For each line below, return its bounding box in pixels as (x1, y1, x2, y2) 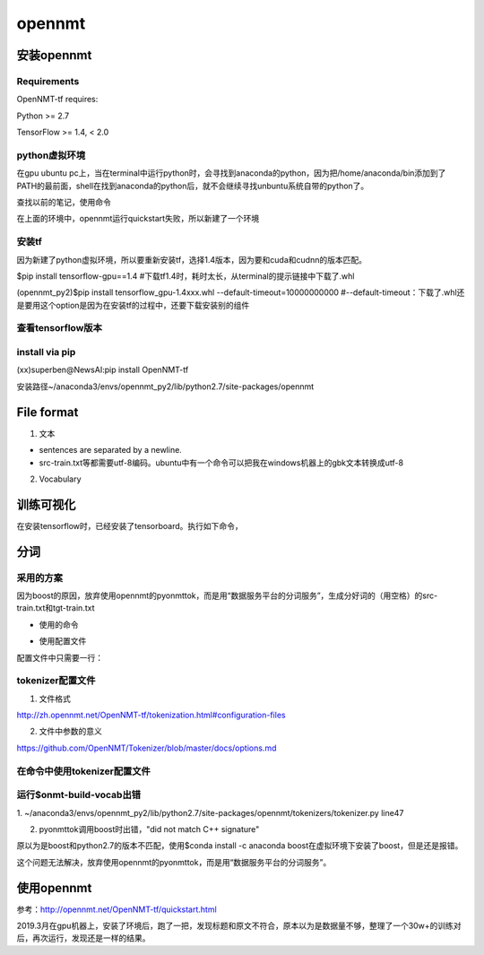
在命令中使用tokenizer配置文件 (16, 765, 151, 777)
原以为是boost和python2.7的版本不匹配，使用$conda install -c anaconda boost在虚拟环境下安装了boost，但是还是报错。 (16, 840, 463, 851)
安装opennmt (16, 48, 92, 63)
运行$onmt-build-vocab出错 (16, 789, 142, 802)
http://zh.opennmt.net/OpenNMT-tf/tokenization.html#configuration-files (16, 709, 286, 721)
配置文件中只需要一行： (16, 652, 103, 663)
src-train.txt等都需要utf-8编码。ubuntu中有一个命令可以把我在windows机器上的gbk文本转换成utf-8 (39, 457, 403, 468)
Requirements (16, 74, 80, 87)
